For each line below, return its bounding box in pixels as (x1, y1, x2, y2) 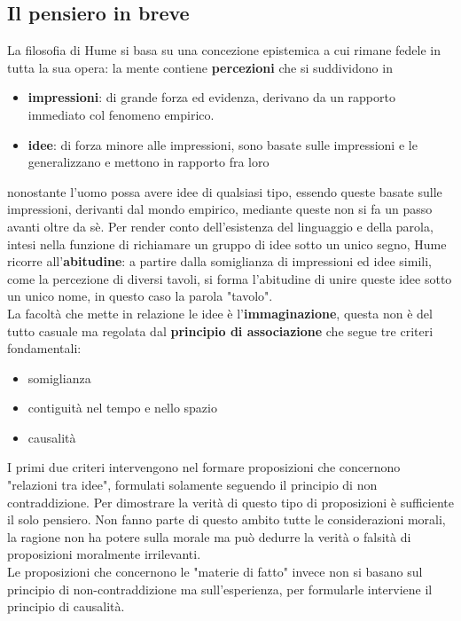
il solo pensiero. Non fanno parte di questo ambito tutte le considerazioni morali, (7, 510, 446, 529)
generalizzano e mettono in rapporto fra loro (27, 153, 270, 171)
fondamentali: (7, 339, 82, 358)
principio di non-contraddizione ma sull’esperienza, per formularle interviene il (7, 579, 433, 598)
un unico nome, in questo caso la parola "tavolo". (7, 287, 273, 305)
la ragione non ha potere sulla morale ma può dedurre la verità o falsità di (7, 527, 411, 546)
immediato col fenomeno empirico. (27, 105, 215, 123)
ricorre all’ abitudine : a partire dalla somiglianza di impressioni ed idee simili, (7, 252, 432, 271)
